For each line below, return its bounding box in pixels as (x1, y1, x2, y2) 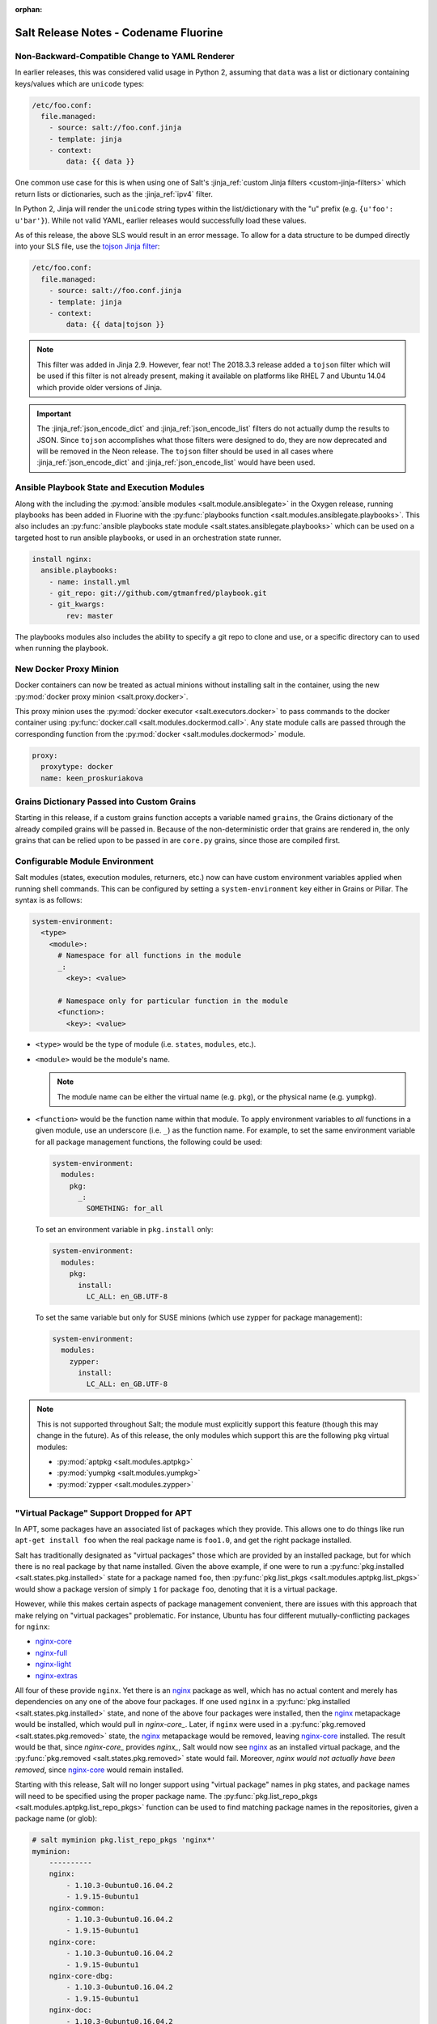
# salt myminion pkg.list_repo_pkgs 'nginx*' (32, 1835, 216, 1845)
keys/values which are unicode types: (15, 79, 145, 88)
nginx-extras (35, 1670, 78, 1680)
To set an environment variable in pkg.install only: (35, 1225, 214, 1235)
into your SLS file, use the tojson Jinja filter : (15, 241, 160, 251)
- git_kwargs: (49, 600, 105, 609)
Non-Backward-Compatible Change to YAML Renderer (15, 50, 235, 62)
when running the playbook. (15, 644, 108, 653)
